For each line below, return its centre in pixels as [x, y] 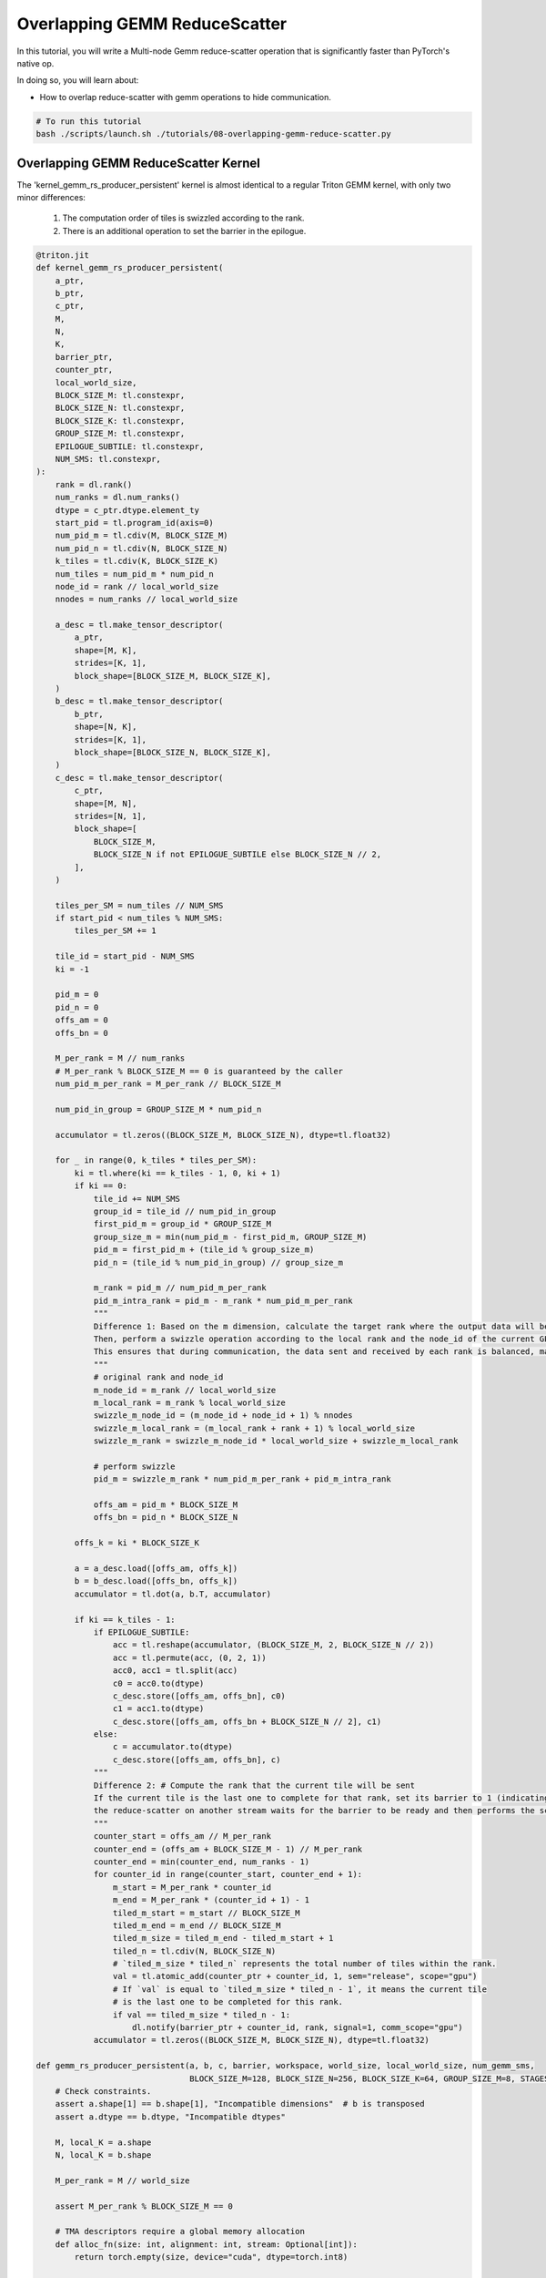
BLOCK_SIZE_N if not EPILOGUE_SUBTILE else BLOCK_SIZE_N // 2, [238, 855]
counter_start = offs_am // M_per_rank [182, 1837]
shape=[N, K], [106, 727]
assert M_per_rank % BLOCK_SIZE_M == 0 [144, 2206]
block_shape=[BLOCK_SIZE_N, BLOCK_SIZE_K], [173, 752]
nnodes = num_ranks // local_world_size [147, 600]
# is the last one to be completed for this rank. [228, 2002]
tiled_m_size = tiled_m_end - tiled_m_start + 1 [223, 1938]
